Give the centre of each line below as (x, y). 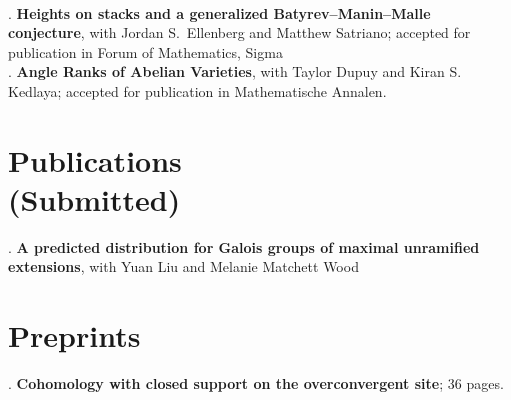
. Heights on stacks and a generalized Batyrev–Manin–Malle (219, 12)
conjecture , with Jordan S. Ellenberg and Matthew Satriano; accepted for (239, 32)
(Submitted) (94, 198)
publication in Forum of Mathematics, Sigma (145, 51)
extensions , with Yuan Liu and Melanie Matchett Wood (183, 266)
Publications (95, 159)
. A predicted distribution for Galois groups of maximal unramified (244, 246)
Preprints (74, 335)
